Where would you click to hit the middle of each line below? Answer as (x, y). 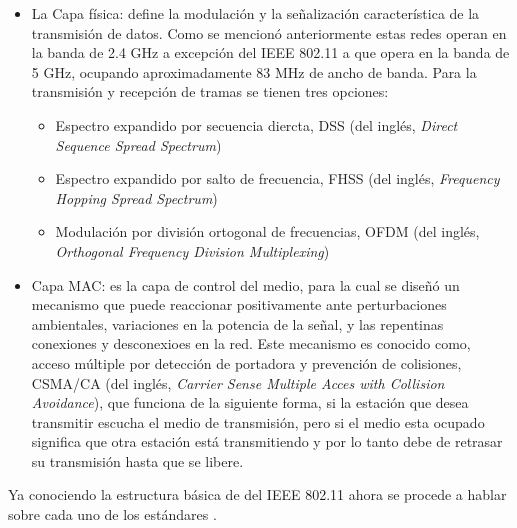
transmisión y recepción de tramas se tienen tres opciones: (210, 91)
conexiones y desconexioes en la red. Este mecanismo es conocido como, (251, 343)
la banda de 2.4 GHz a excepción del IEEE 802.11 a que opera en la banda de (270, 52)
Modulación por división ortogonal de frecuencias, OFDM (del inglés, (267, 231)
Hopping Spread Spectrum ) (136, 197)
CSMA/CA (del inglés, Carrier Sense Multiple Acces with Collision (238, 382)
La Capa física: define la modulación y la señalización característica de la (255, 13)
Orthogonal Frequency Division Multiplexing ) (192, 250)
